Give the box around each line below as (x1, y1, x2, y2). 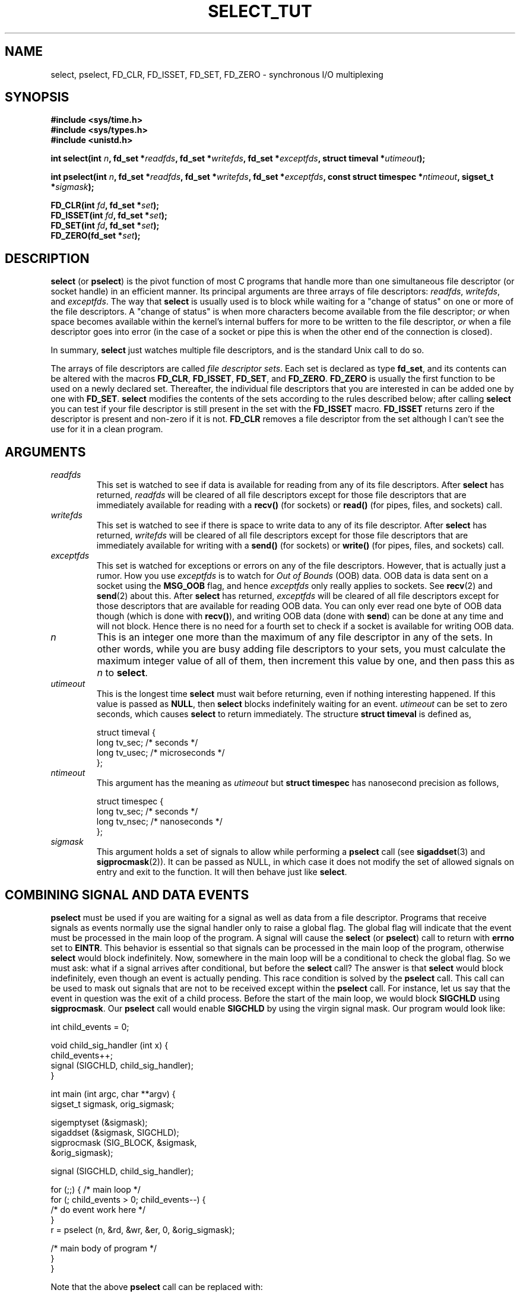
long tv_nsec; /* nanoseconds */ (96, 816, 223, 827)
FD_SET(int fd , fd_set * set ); (50, 220, 160, 231)
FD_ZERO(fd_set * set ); (50, 230, 141, 241)
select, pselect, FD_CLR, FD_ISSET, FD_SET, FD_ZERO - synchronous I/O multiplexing (50, 69, 383, 80)
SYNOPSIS (5, 90, 69, 105)
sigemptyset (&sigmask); (50, 1117, 148, 1127)
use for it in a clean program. (50, 424, 163, 435)
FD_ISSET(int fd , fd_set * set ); (50, 210, 167, 221)
